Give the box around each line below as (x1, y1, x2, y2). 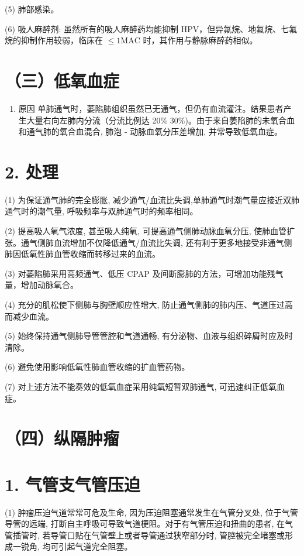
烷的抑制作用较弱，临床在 (5, 34, 103, 46)
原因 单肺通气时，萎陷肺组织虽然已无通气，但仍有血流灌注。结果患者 (18, 102, 284, 114)
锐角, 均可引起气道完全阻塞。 (20, 540, 133, 552)
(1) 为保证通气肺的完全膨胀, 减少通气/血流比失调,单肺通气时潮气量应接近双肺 (5, 193, 299, 205)
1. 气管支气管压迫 (5, 472, 140, 496)
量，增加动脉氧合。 (5, 279, 78, 291)
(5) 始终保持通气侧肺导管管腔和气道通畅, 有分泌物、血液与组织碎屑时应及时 (5, 330, 293, 342)
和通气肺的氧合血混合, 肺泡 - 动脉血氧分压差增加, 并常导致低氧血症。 (18, 125, 282, 138)
